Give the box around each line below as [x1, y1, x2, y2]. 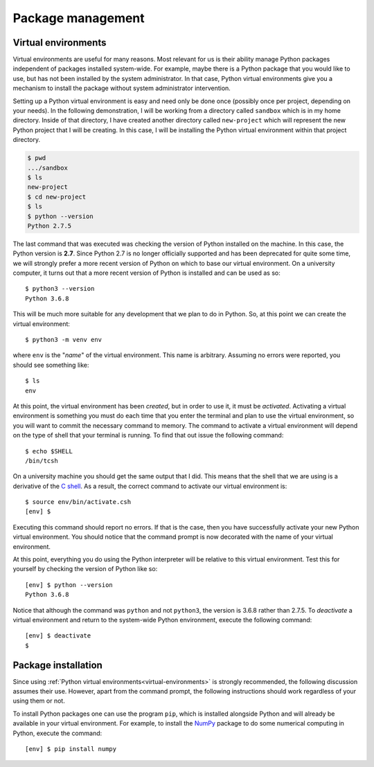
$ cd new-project [27, 192, 87, 201]
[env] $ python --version [25, 581, 114, 588]
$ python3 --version [25, 285, 95, 293]
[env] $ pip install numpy [25, 745, 117, 753]
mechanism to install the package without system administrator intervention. [12, 84, 231, 93]
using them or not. [12, 696, 65, 705]
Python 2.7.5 [27, 222, 72, 230]
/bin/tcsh [25, 457, 58, 464]
